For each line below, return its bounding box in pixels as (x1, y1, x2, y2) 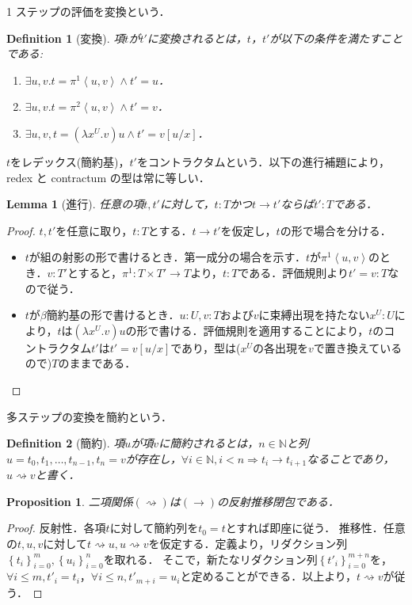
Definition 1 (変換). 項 (6, 29, 125, 46)
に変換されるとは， (147, 29, 247, 46)
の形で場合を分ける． (280, 222, 391, 238)
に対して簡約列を (109, 519, 199, 536)
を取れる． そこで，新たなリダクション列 (103, 550, 318, 567)
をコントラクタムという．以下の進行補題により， (136, 153, 391, 169)
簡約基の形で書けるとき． (46, 306, 180, 323)
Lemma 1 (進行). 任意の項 (6, 196, 144, 212)
